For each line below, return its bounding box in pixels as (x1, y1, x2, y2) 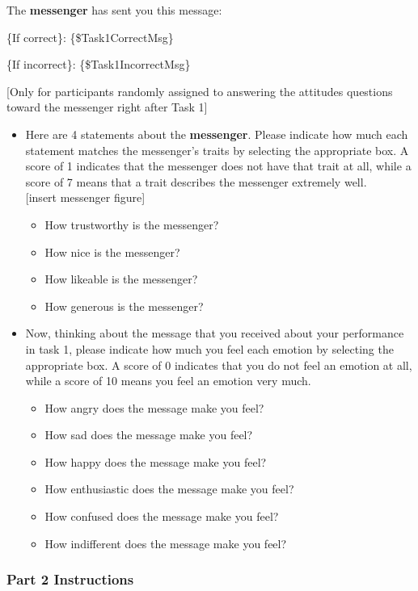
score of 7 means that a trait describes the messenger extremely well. (25, 173, 367, 190)
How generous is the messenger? (44, 297, 204, 314)
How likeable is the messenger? (44, 270, 198, 287)
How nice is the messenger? (44, 243, 180, 260)
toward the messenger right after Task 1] (6, 98, 208, 115)
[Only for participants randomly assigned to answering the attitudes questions (6, 82, 393, 99)
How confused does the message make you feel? (44, 508, 279, 525)
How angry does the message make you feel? (44, 399, 264, 416)
